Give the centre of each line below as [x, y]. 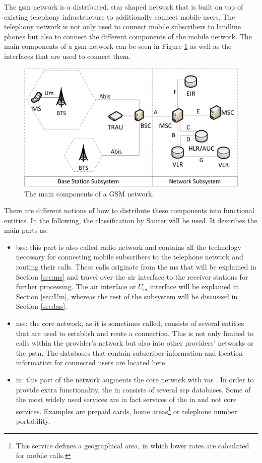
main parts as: [26, 230]
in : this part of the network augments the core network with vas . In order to [135, 380]
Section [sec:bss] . [42, 306]
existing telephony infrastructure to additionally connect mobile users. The [120, 16]
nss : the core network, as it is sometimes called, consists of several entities [130, 323]
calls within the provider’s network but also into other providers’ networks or [135, 343]
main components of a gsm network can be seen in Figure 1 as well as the [118, 46]
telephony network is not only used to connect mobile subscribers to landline [122, 26]
